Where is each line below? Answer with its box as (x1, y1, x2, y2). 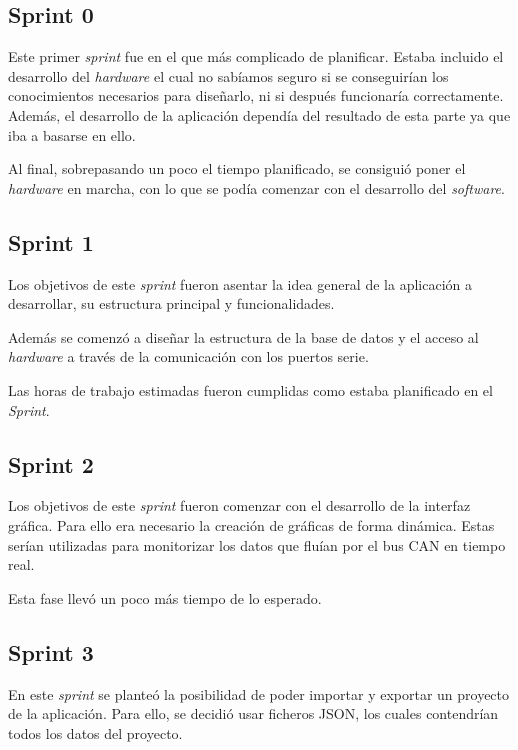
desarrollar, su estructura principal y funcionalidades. (8, 293, 335, 314)
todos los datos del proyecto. (8, 722, 183, 743)
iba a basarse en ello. (8, 124, 136, 145)
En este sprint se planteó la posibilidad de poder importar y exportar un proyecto (8, 683, 510, 704)
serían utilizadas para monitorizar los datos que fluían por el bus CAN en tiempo (8, 534, 506, 555)
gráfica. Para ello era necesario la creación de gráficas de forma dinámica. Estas (8, 514, 495, 535)
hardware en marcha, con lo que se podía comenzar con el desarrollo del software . (8, 177, 505, 198)
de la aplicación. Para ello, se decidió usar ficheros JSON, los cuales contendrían (8, 703, 499, 724)
